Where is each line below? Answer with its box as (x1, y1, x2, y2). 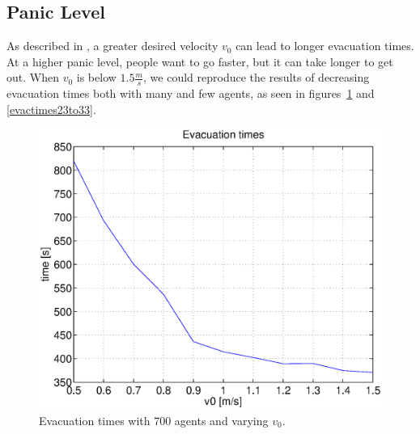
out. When (6, 69, 59, 86)
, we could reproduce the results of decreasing (143, 69, 370, 86)
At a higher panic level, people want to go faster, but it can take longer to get (6, 53, 393, 70)
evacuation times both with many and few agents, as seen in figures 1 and (6, 85, 375, 102)
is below (76, 69, 117, 86)
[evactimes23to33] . (6, 100, 96, 117)
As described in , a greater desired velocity (6, 37, 218, 54)
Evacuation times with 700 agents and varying (39, 411, 269, 428)
